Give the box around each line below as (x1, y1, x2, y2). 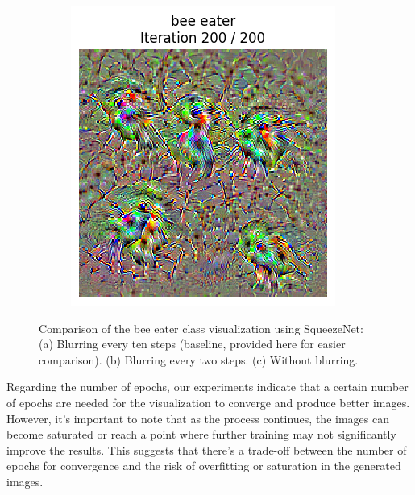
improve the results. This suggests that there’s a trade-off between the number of (6, 441, 407, 458)
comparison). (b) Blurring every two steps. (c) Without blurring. (39, 351, 359, 368)
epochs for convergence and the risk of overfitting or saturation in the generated (6, 457, 401, 474)
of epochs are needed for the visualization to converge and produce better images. (6, 393, 410, 410)
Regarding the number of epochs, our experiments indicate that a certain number (6, 378, 409, 395)
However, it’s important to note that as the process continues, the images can (6, 410, 389, 426)
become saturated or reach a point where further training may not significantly (6, 426, 396, 443)
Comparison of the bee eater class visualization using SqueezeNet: (39, 319, 363, 336)
